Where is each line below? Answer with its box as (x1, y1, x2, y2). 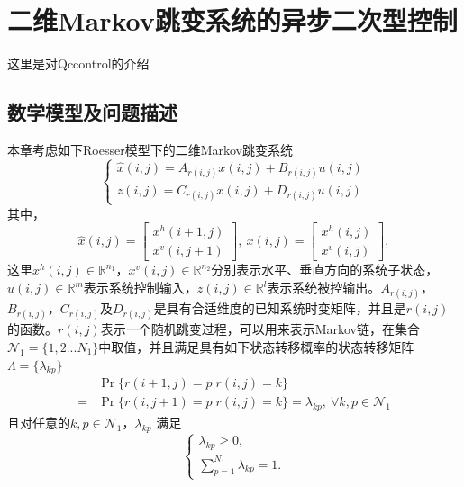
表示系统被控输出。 (267, 278, 381, 297)
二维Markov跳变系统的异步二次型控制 (7, 2, 458, 39)
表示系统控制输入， (83, 278, 197, 297)
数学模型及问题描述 (7, 98, 177, 126)
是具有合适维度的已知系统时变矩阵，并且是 (153, 299, 406, 318)
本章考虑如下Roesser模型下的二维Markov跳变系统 (7, 140, 293, 158)
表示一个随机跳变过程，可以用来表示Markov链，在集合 (100, 320, 420, 338)
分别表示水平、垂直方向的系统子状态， (211, 260, 439, 279)
